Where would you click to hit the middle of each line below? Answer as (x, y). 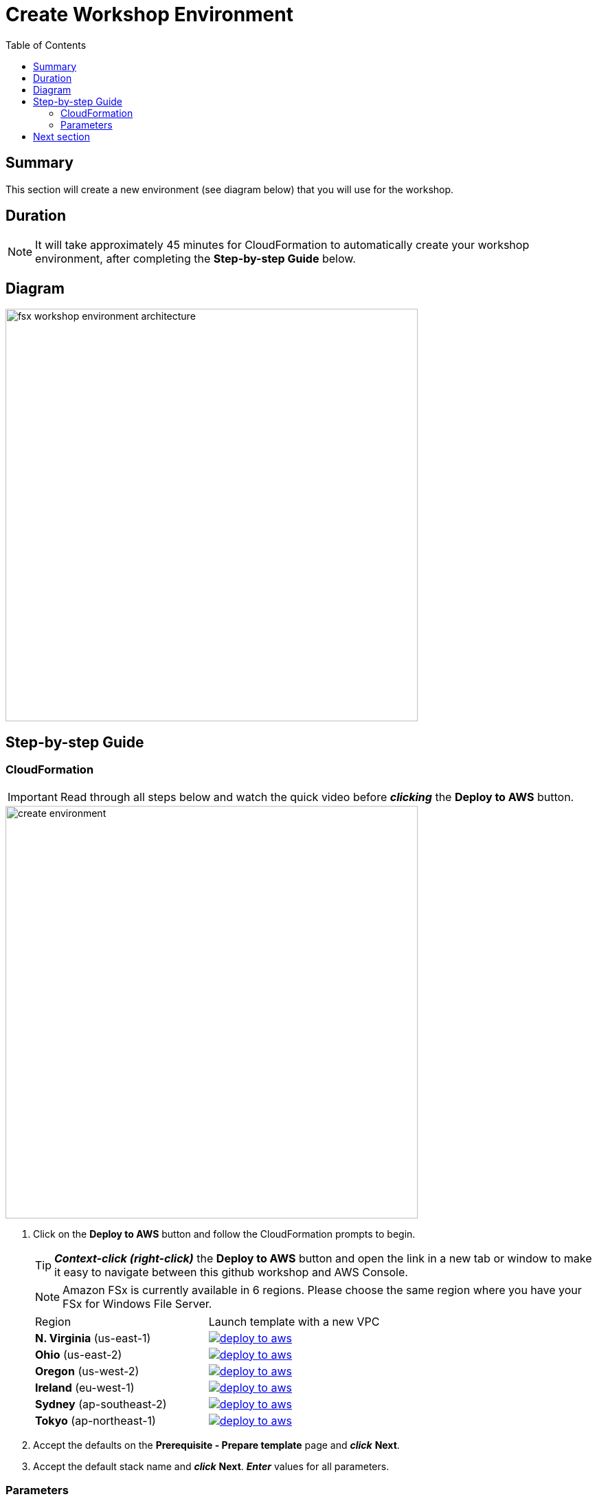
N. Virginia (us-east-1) (93, 1338)
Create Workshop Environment (149, 14)
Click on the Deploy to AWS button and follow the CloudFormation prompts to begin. (224, 1234)
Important (33, 797)
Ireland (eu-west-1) (85, 1387)
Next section (62, 136)
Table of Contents (46, 45)
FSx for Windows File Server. (137, 1303)
